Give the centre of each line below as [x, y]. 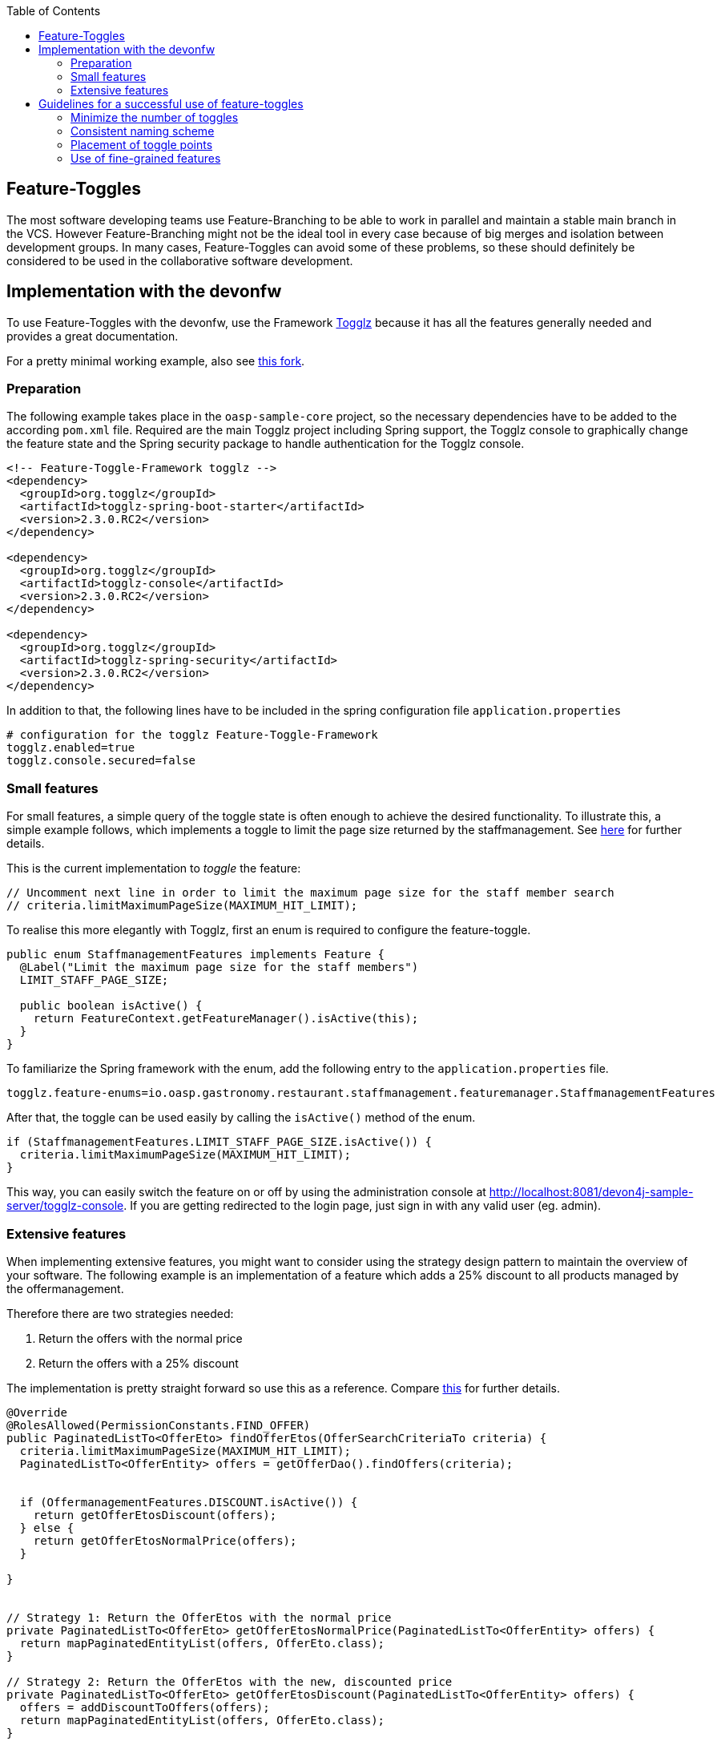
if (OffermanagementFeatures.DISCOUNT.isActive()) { [189, 1502]
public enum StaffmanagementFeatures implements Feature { [196, 955]
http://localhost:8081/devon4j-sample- [591, 1192]
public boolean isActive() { [111, 1006]
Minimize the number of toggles [155, 117]
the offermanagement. [65, 1288]
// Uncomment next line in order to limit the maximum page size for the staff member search [310, 893]
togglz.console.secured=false [101, 761]
